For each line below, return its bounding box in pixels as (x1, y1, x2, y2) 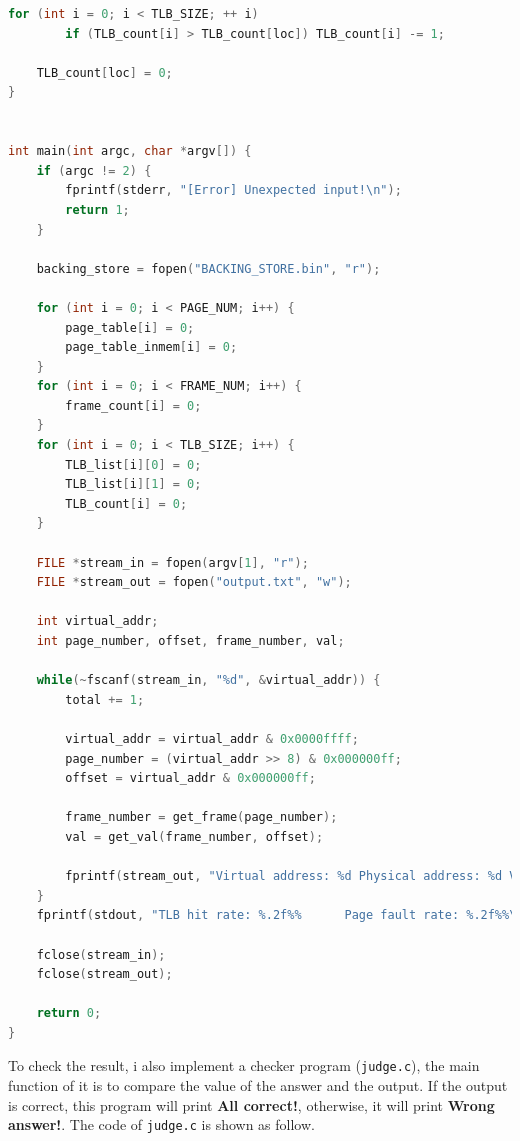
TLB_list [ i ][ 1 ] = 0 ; (65, 477, 202, 492)
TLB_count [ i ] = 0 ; (65, 496, 188, 511)
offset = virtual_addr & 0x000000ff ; (65, 771, 316, 786)
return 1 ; (65, 202, 130, 217)
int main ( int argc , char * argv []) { (8, 144, 252, 159)
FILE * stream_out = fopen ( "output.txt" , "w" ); (36, 575, 352, 590)
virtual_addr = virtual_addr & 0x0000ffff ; (65, 731, 359, 746)
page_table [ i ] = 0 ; (65, 320, 195, 335)
